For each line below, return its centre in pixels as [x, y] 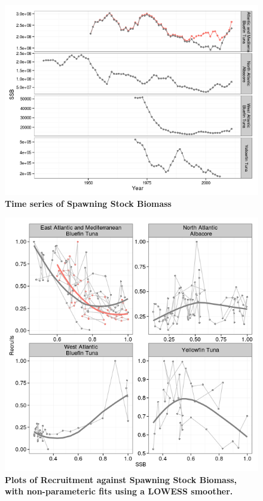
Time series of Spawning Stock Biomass [88, 203]
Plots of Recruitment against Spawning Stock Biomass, [121, 479]
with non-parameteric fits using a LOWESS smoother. [119, 491]
